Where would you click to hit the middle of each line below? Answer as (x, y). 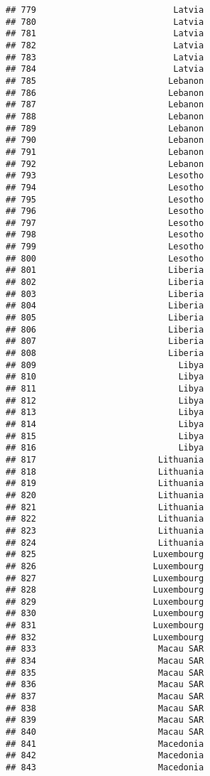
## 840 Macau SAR (105, 732)
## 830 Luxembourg (105, 614)
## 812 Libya (105, 400)
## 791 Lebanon (105, 152)
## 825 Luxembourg (105, 555)
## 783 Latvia (105, 57)
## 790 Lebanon (105, 140)
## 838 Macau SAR (105, 708)
